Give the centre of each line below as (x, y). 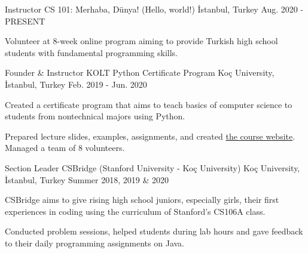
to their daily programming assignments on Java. (94, 243)
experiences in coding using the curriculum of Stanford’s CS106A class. (135, 211)
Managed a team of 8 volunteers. (65, 148)
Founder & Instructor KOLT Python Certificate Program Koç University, (140, 72)
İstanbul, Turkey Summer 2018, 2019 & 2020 (87, 179)
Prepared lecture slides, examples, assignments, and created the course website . (150, 136)
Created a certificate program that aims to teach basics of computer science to (149, 104)
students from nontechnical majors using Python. (95, 116)
